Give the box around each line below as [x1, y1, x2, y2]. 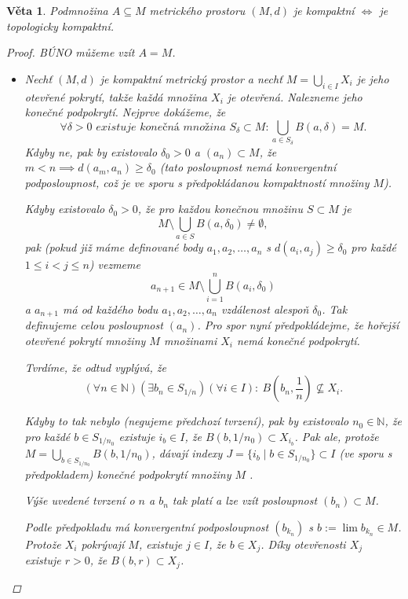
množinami [163, 332, 217, 348]
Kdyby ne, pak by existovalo [24, 143, 158, 160]
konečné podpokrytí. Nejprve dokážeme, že [24, 104, 226, 120]
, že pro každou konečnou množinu [137, 200, 303, 217]
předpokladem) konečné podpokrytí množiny [24, 465, 231, 482]
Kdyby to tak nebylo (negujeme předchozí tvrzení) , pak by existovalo [24, 413, 349, 429]
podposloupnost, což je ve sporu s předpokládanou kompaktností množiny [24, 174, 370, 190]
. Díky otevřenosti [260, 535, 346, 552]
